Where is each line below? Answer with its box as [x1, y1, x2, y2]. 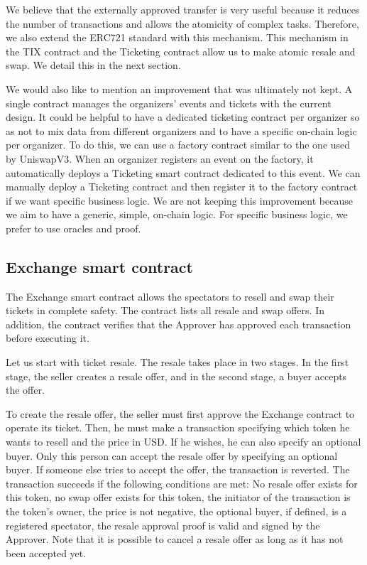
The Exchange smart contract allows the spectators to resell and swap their [6, 289, 334, 303]
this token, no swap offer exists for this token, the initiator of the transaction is [6, 490, 351, 505]
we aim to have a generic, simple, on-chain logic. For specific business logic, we [6, 207, 348, 222]
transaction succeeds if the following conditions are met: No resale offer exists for [6, 475, 358, 490]
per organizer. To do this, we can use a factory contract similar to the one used [6, 137, 351, 152]
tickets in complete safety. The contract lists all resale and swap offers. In [6, 303, 324, 318]
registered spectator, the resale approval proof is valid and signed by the [6, 517, 320, 532]
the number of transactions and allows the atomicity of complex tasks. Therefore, [6, 16, 359, 31]
